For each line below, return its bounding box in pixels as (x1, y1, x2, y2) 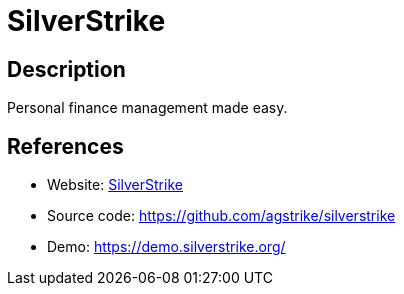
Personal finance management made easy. (7, 99, 288, 117)
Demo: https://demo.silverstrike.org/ (47, 238, 286, 256)
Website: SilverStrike (47, 176, 183, 194)
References (7, 133, 124, 159)
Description (7, 56, 126, 82)
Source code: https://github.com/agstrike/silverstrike (47, 207, 396, 225)
